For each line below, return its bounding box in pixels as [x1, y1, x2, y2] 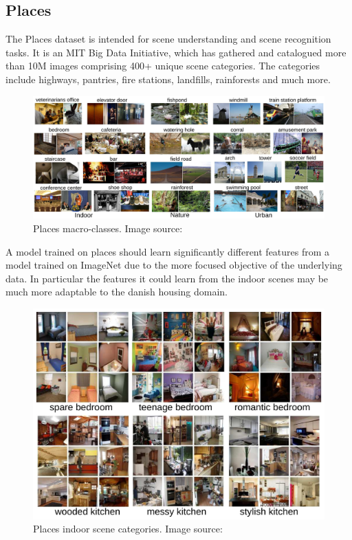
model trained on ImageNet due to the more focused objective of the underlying [5, 258, 342, 272]
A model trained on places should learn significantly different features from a [5, 244, 330, 258]
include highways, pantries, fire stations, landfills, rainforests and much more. [5, 71, 331, 86]
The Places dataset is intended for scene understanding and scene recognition [5, 32, 331, 46]
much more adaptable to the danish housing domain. [5, 284, 228, 299]
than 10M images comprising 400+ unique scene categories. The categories [5, 58, 320, 73]
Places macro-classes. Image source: [33, 221, 183, 236]
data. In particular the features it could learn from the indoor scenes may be [5, 271, 329, 285]
